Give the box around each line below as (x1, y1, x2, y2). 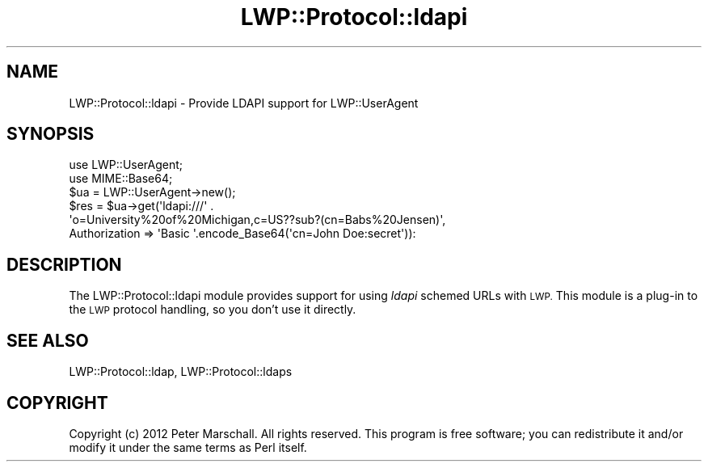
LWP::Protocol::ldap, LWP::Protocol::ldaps (69, 365, 293, 379)
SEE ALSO (6, 330, 89, 351)
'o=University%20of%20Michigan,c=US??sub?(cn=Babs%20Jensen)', (69, 213, 446, 227)
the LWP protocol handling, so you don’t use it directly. (69, 302, 356, 317)
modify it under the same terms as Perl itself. (69, 440, 307, 454)
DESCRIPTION (6, 254, 122, 275)
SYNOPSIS (6, 124, 95, 145)
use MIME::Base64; (69, 171, 173, 186)
